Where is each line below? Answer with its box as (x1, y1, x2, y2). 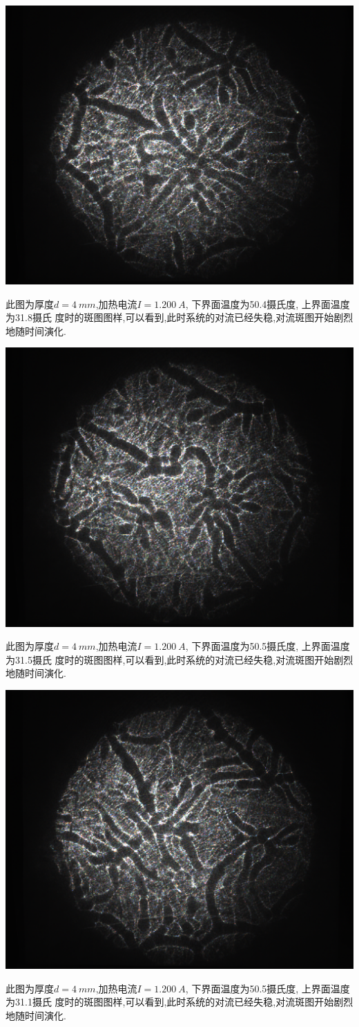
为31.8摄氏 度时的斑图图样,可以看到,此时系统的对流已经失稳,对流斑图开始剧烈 (6, 310, 353, 325)
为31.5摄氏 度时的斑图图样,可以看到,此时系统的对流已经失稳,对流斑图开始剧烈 (6, 652, 353, 666)
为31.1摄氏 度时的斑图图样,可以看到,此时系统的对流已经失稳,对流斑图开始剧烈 (6, 994, 353, 1009)
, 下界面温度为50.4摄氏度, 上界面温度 (185, 296, 350, 311)
